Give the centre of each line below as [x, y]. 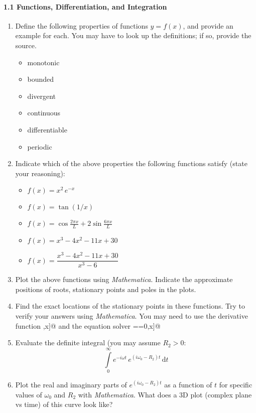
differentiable [47, 129]
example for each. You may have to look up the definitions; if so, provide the [133, 35]
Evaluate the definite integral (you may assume [88, 342]
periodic [40, 146]
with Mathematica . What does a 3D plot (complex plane [165, 394]
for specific [236, 384]
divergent [42, 96]
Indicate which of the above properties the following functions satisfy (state [131, 163]
